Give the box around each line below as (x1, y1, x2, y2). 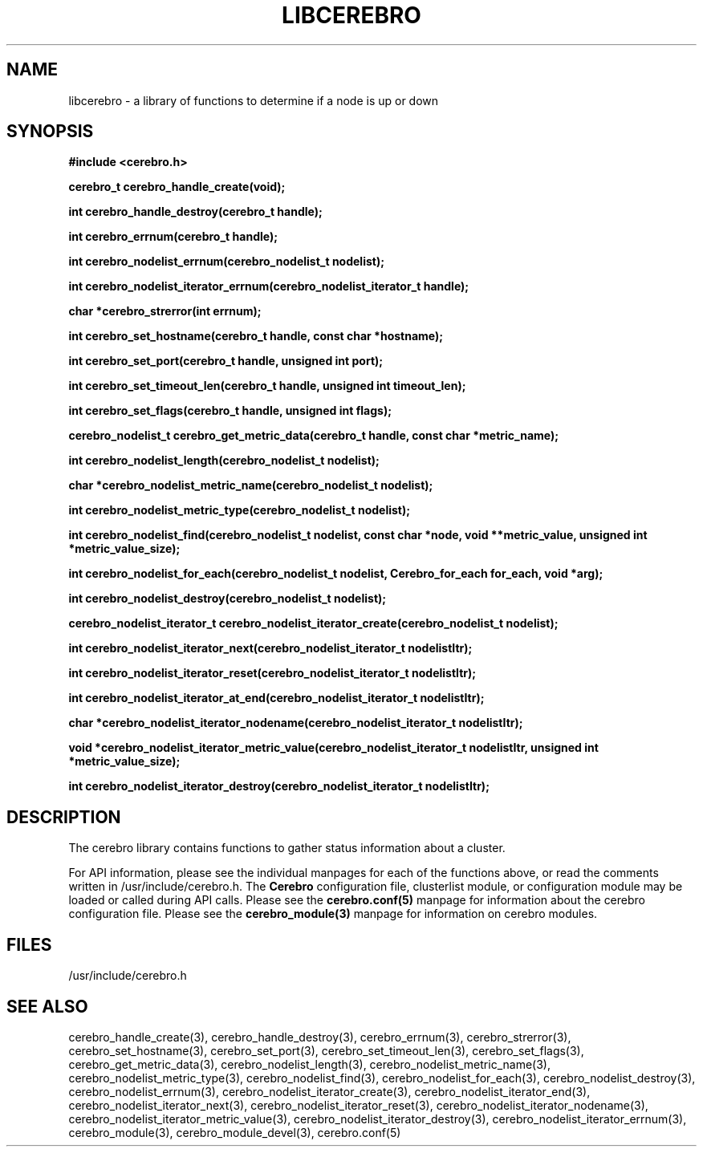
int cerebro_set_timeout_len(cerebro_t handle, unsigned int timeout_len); (68, 379, 466, 393)
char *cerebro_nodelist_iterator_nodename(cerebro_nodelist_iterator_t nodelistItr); (68, 716, 523, 730)
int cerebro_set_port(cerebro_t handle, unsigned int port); (68, 354, 384, 368)
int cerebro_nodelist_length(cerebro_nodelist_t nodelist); (68, 453, 380, 468)
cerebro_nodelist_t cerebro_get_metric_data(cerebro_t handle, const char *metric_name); (68, 428, 559, 443)
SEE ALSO (6, 996, 88, 1017)
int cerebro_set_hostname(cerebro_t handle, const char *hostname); (68, 329, 444, 343)
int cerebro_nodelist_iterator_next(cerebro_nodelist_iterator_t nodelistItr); (68, 641, 473, 656)
